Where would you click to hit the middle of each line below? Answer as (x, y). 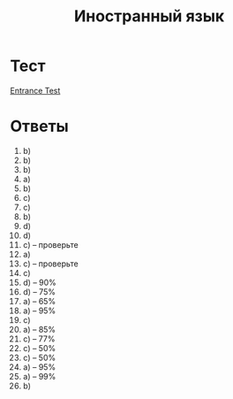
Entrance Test (35, 90)
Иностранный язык (149, 16)
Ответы (39, 127)
